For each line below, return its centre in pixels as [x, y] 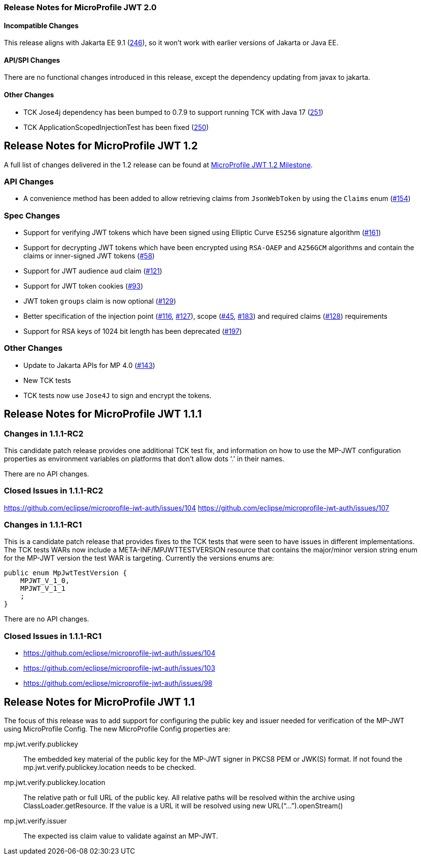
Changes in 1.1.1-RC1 [43, 525]
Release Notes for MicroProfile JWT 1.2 [101, 146]
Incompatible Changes [41, 25]
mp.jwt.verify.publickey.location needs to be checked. [110, 768]
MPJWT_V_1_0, [45, 581]
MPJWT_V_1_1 [43, 589]
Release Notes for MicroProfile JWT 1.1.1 [103, 414]
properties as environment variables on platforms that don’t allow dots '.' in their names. [144, 458]
